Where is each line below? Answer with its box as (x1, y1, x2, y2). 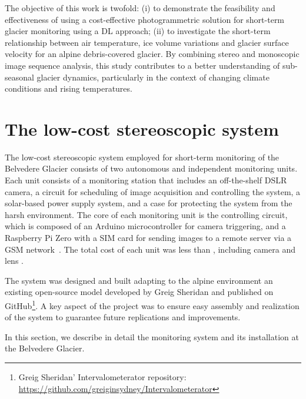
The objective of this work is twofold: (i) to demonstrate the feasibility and (5, 2, 275, 14)
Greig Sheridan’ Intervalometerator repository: (18, 371, 187, 383)
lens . (5, 254, 24, 267)
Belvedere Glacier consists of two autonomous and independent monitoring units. (5, 162, 298, 175)
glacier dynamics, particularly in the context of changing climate (36, 71, 270, 83)
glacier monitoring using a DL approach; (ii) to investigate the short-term (5, 25, 271, 37)
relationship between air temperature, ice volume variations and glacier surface (5, 36, 289, 48)
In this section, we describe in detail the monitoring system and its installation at (5, 330, 299, 343)
